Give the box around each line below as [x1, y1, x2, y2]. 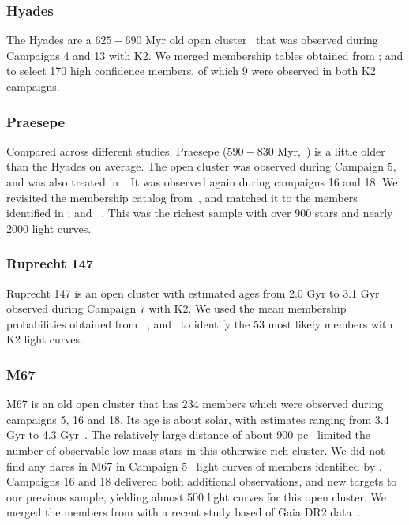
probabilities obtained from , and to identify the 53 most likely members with [6, 315, 393, 332]
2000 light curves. [6, 219, 92, 236]
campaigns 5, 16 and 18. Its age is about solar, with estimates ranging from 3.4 [6, 411, 389, 427]
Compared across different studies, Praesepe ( [6, 142, 227, 159]
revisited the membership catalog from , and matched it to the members [6, 189, 358, 205]
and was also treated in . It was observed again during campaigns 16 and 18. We [6, 174, 398, 189]
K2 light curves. [6, 331, 83, 347]
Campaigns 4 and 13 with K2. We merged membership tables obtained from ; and [6, 47, 403, 63]
